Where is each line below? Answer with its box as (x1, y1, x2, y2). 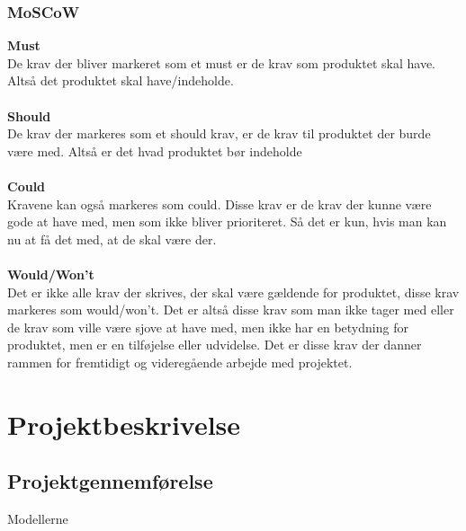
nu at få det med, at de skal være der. (7, 229, 217, 248)
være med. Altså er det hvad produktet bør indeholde (7, 141, 302, 160)
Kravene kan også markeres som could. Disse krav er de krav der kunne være (7, 194, 432, 213)
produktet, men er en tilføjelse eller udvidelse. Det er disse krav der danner (7, 335, 422, 354)
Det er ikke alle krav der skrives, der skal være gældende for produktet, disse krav (7, 282, 460, 301)
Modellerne (7, 509, 68, 528)
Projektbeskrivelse (7, 405, 241, 442)
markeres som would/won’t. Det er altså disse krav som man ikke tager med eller (7, 300, 454, 319)
